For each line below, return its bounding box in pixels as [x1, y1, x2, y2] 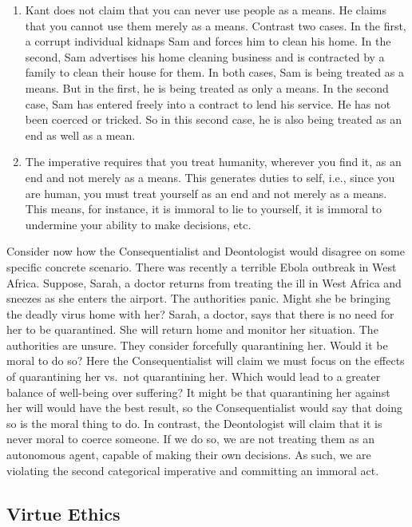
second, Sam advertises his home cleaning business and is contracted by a [25, 48, 385, 65]
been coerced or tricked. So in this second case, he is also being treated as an [25, 111, 402, 128]
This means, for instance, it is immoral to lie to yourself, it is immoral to [25, 200, 382, 217]
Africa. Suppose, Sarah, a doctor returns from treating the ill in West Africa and [6, 274, 402, 291]
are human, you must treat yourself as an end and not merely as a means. [25, 184, 387, 201]
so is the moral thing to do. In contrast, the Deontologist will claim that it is [6, 414, 382, 431]
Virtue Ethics [6, 501, 121, 525]
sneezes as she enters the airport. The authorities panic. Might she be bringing [6, 290, 390, 307]
